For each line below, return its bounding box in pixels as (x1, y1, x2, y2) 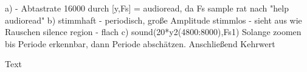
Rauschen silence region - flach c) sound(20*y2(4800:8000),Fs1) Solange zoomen (5, 25, 302, 38)
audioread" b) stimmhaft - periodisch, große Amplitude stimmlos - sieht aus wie (5, 13, 302, 26)
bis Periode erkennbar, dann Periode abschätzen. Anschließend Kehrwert (5, 37, 275, 50)
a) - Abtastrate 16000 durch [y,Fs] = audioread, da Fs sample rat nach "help (5, 2, 289, 14)
